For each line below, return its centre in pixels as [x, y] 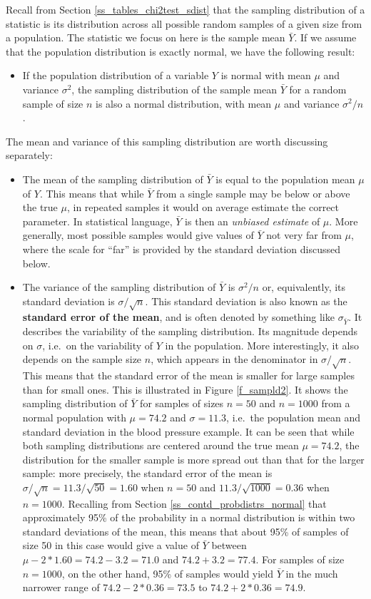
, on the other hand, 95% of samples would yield [168, 573]
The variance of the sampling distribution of [119, 287]
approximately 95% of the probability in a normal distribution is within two [189, 517]
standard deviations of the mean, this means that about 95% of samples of [185, 531]
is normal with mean [266, 75]
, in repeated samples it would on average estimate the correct [203, 207]
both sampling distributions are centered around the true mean [161, 445]
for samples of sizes [182, 403]
